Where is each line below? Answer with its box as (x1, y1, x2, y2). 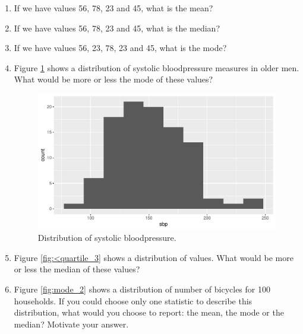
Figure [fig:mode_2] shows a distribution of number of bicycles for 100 (14, 282, 270, 295)
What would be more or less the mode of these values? (14, 73, 213, 85)
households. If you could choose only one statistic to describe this (14, 294, 252, 307)
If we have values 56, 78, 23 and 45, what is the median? (14, 21, 220, 34)
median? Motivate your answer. (14, 317, 129, 330)
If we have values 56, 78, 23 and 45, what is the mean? (14, 2, 213, 14)
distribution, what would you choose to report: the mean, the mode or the (14, 306, 284, 319)
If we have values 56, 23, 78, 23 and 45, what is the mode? (14, 42, 227, 54)
